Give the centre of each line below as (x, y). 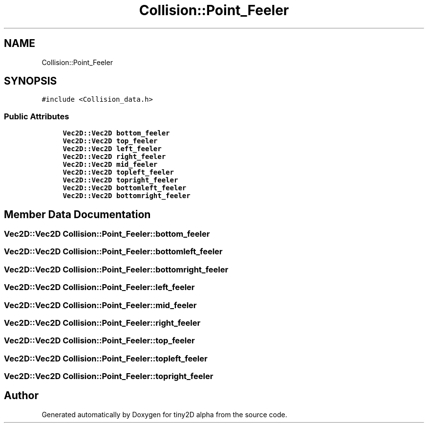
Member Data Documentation (77, 214)
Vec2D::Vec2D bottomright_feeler (127, 196)
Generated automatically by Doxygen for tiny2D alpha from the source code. (164, 414)
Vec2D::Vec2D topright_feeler (120, 180)
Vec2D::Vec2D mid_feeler (110, 165)
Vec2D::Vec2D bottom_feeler (116, 133)
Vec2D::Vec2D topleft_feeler (118, 172)
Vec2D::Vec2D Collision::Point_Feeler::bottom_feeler (107, 234)
